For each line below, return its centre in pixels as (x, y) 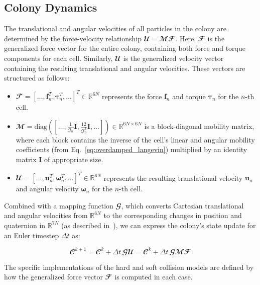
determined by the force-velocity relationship (73, 38)
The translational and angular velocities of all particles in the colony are (115, 28)
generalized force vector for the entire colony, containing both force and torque (125, 48)
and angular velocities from (46, 215)
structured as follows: (37, 78)
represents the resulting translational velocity (173, 177)
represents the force (132, 96)
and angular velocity (47, 189)
